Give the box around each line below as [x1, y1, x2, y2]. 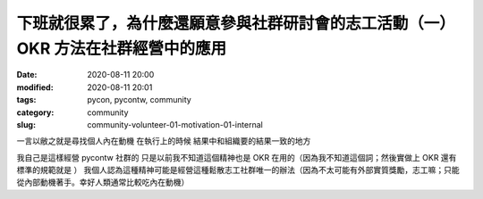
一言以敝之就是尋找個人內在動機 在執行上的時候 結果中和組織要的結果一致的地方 [16, 136, 311, 146]
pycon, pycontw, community [87, 95, 191, 105]
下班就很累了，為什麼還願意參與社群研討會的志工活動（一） [16, 13, 456, 33]
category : [16, 107, 55, 118]
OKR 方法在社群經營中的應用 [16, 38, 227, 58]
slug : [16, 119, 36, 129]
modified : [16, 81, 54, 93]
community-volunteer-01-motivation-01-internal [87, 119, 263, 129]
